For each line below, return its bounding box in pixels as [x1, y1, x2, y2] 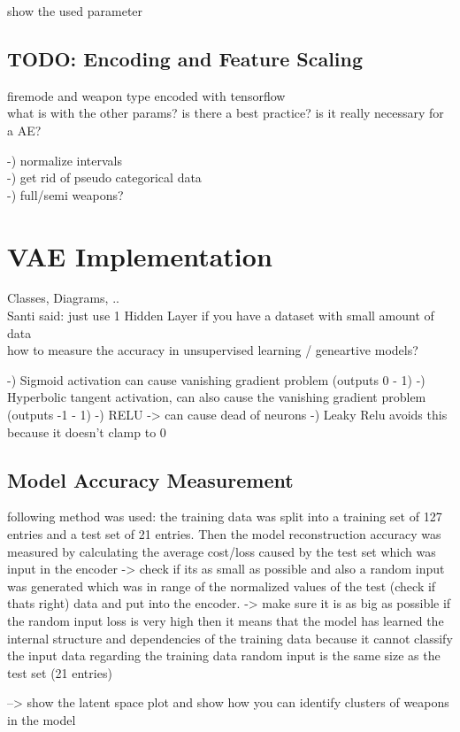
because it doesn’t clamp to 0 [7, 422, 166, 441]
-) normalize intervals [7, 150, 123, 169]
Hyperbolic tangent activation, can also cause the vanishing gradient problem [7, 388, 426, 406]
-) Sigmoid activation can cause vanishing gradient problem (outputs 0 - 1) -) [7, 370, 425, 389]
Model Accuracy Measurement [7, 466, 294, 493]
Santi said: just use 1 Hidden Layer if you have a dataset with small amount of [7, 306, 434, 325]
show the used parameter [7, 2, 143, 19]
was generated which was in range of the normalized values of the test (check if [7, 576, 436, 595]
